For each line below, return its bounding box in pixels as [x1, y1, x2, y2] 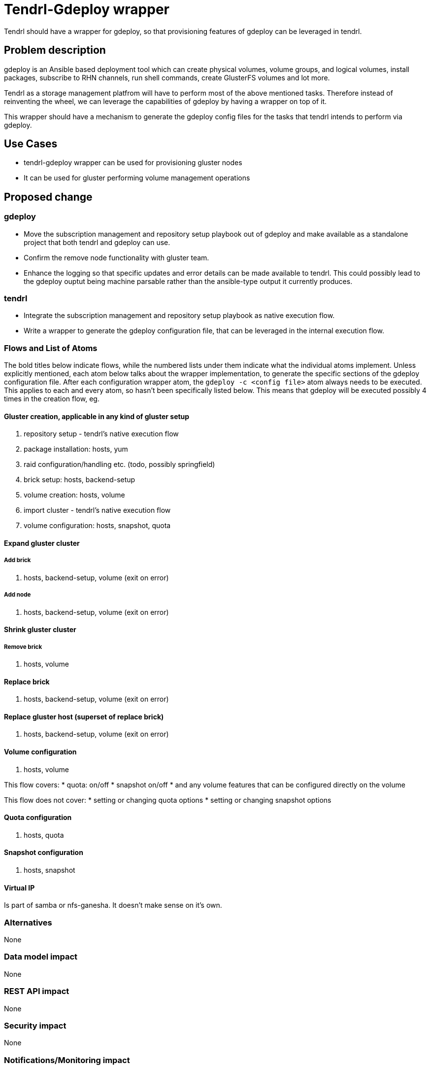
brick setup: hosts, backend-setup [24, 475, 135, 484]
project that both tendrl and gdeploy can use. [24, 238, 170, 247]
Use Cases [4, 138, 58, 150]
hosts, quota [24, 830, 64, 839]
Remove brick [4, 643, 42, 650]
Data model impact [4, 952, 78, 962]
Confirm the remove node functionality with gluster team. [24, 253, 209, 262]
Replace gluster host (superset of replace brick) [4, 712, 164, 721]
